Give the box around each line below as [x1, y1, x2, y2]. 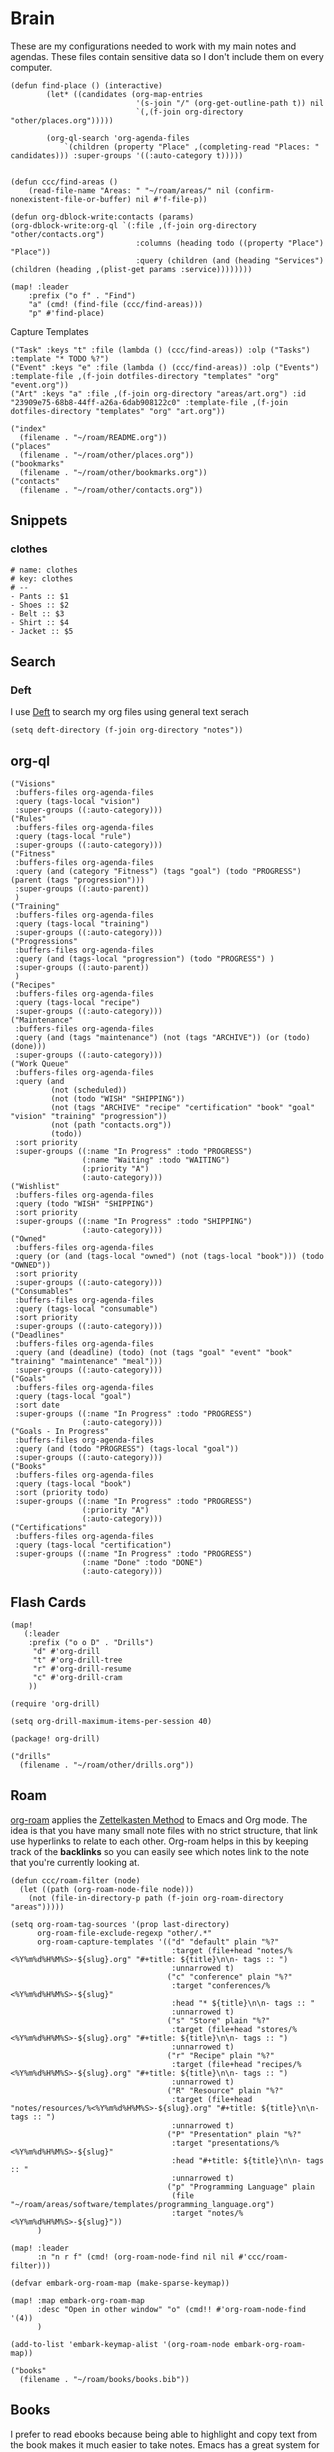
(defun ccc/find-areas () [10, 177, 118, 187]
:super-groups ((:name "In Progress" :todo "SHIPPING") [14, 1217, 253, 1227]
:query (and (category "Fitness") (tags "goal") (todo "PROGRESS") [14, 867, 302, 877]
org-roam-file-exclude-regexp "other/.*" [36, 1928, 213, 1938]
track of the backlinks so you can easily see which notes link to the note [10, 1845, 310, 1857]
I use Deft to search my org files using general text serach [10, 706, 249, 718]
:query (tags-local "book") [14, 1479, 132, 1489]
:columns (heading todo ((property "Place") [135, 238, 325, 248]
